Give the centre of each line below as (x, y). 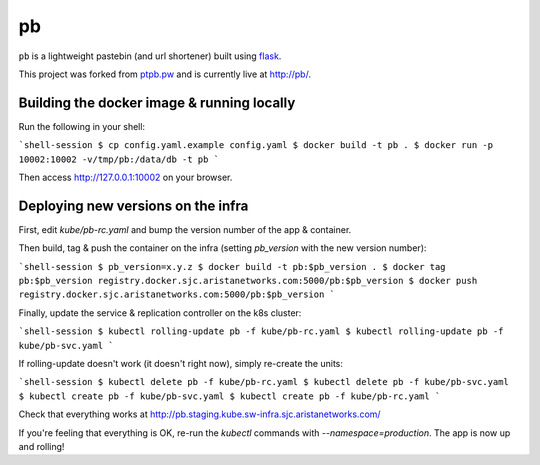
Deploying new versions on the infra (133, 205)
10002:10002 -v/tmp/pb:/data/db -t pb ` (119, 159)
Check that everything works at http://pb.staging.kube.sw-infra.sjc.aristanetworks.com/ (199, 414)
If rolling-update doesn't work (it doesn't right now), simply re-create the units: (181, 364)
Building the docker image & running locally (157, 102)
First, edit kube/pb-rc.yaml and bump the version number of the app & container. (185, 229)
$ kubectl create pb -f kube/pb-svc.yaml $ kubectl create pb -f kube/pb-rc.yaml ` (229, 396)
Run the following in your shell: (81, 126)
